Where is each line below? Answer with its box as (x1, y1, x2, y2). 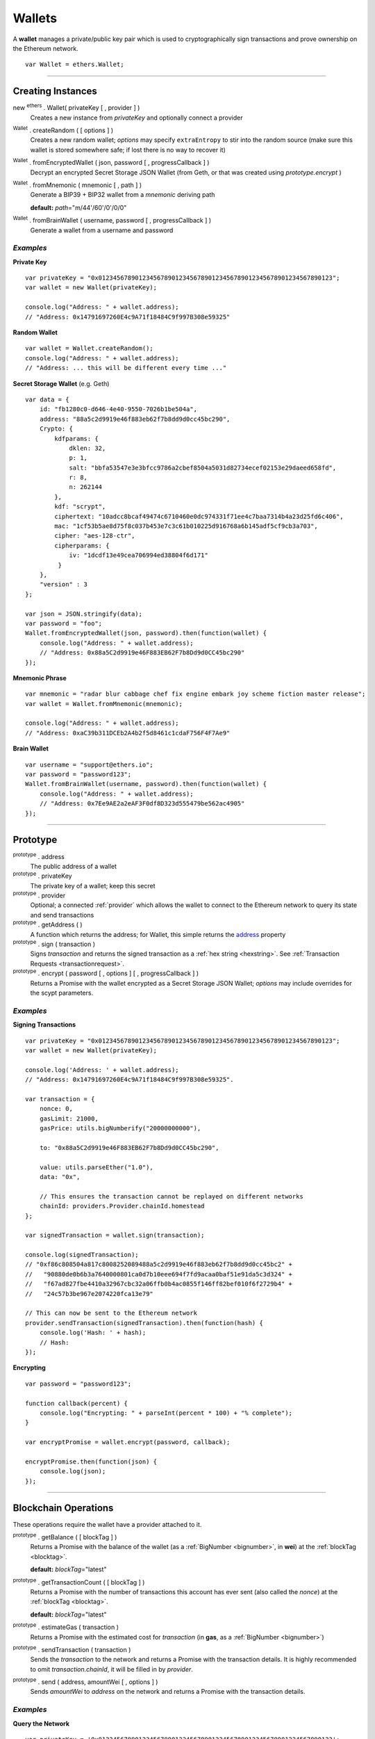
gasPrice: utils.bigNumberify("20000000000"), (39, 1124, 201, 1132)
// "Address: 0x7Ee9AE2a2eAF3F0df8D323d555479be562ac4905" (39, 800, 245, 808)
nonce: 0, (39, 1105, 73, 1113)
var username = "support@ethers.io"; (25, 760, 154, 769)
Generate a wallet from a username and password (30, 226, 174, 234)
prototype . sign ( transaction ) (12, 939, 95, 949)
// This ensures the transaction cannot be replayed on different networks (39, 1192, 303, 1200)
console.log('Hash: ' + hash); (39, 1329, 147, 1337)
